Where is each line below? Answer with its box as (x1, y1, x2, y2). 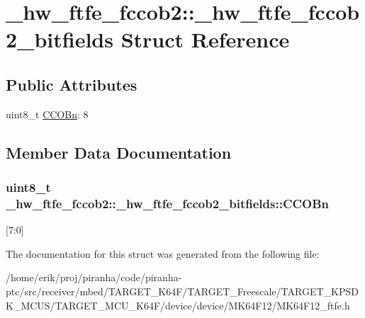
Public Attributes (6, 73, 137, 95)
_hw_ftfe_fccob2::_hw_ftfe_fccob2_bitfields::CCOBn (6, 194, 330, 212)
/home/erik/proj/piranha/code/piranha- (6, 270, 182, 285)
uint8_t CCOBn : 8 (6, 106, 89, 121)
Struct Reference (120, 25, 290, 54)
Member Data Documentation (6, 141, 232, 163)
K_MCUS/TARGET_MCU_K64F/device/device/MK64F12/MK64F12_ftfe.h (6, 297, 350, 312)
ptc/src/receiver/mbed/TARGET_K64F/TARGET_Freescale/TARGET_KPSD (6, 284, 359, 299)
